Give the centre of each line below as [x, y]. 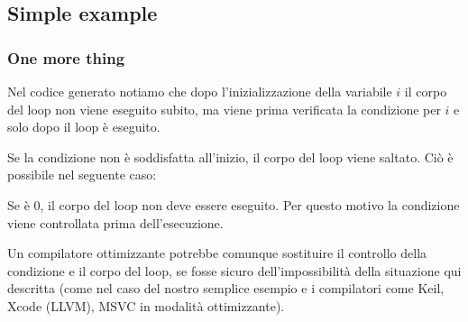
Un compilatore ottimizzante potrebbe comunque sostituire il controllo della [217, 253]
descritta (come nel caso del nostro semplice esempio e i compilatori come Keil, [226, 288]
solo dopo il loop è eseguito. [84, 127]
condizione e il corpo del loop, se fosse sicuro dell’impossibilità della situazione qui [234, 270]
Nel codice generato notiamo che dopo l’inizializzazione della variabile [200, 91]
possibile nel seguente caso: [82, 175]
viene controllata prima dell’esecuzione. [115, 222]
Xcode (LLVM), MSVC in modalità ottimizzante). [146, 305]
